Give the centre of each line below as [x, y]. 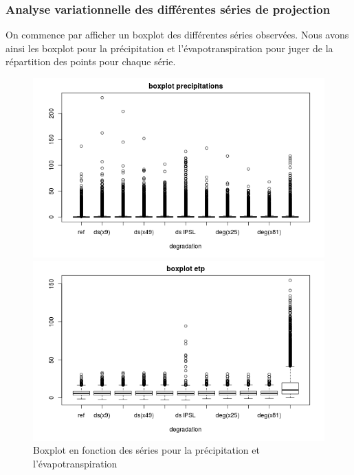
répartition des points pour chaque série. [91, 61]
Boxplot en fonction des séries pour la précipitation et [146, 450]
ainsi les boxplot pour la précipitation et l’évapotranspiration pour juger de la [169, 48]
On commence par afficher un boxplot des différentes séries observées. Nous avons [177, 35]
